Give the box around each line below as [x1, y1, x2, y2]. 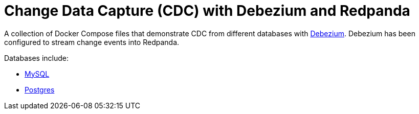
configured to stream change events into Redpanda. [4, 37, 180, 47]
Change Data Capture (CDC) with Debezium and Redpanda [4, 2, 410, 19]
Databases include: [4, 53, 69, 62]
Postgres [25, 85, 55, 94]
